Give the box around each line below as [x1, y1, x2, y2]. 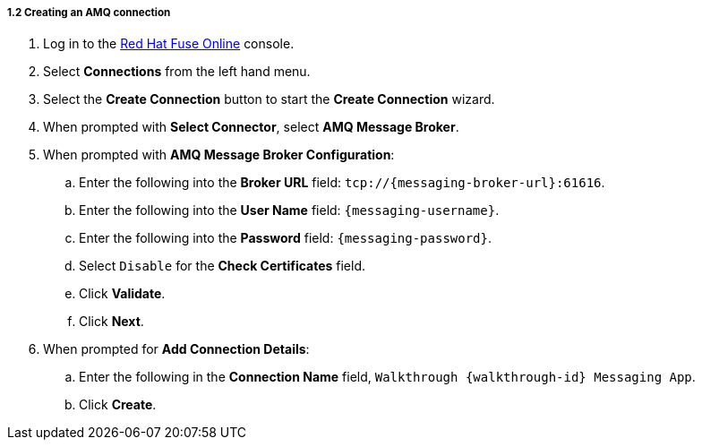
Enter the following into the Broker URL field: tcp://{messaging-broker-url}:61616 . [79, 175, 605, 191]
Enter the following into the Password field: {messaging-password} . [79, 230, 492, 246]
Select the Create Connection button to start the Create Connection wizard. [43, 91, 495, 107]
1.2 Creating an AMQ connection [7, 6, 171, 19]
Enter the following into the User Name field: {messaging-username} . [79, 202, 500, 219]
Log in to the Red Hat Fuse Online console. [43, 36, 295, 52]
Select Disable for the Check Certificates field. [79, 258, 366, 274]
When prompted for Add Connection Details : [43, 341, 310, 357]
